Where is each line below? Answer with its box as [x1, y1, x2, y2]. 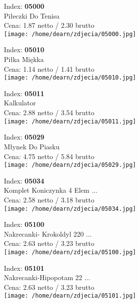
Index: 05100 [4, 219, 45, 229]
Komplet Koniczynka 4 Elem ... [4, 185, 98, 195]
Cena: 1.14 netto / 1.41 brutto [4, 63, 94, 74]
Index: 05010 [4, 44, 45, 55]
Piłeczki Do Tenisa [4, 10, 60, 20]
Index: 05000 [4, 1, 45, 11]
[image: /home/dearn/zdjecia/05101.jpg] [4, 292, 137, 300]
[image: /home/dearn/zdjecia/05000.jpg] [4, 30, 137, 38]
